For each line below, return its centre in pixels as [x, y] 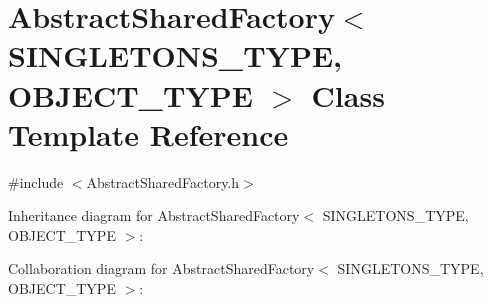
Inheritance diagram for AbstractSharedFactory [154, 215]
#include [36, 181]
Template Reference [148, 133]
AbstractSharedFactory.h [163, 181]
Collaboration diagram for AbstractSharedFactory [161, 268]
